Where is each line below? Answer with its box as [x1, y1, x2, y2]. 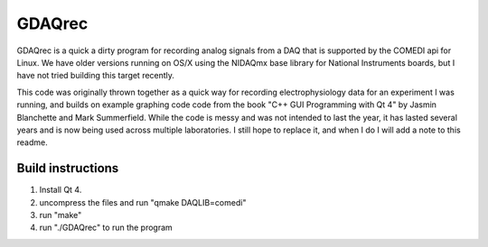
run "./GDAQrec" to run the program [39, 222, 174, 233]
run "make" [39, 209, 82, 220]
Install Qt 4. [39, 185, 82, 196]
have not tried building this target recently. [16, 70, 175, 81]
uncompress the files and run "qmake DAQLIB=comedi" [39, 197, 247, 207]
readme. [16, 137, 49, 148]
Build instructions [16, 160, 119, 176]
